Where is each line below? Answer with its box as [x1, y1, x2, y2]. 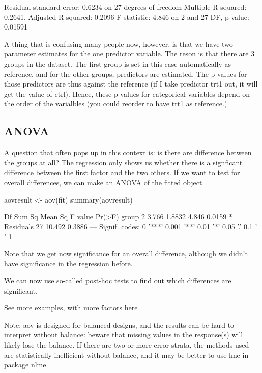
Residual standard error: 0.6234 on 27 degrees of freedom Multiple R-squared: [4, 2, 247, 12]
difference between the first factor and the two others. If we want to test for [4, 167, 240, 178]
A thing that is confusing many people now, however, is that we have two [4, 38, 233, 49]
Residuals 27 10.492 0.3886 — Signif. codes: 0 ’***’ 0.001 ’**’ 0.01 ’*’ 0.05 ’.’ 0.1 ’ [4, 221, 257, 232]
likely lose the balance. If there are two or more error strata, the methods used [4, 339, 249, 350]
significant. [4, 285, 38, 296]
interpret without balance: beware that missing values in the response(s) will [4, 329, 243, 340]
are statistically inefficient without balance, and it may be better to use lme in [4, 349, 249, 360]
